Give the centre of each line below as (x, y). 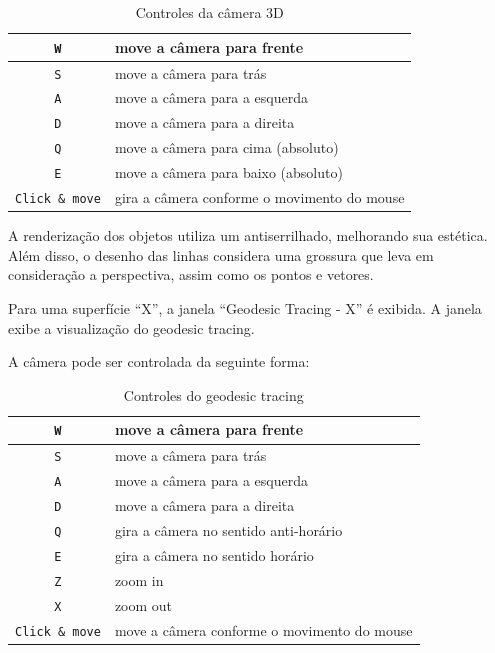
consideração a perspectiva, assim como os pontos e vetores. (191, 274)
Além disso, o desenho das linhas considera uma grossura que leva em (221, 254)
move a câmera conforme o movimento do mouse (263, 629)
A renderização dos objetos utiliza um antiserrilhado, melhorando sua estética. (248, 235)
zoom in (139, 579)
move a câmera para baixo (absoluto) (228, 172)
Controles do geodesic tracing (213, 394)
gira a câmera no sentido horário (214, 554)
